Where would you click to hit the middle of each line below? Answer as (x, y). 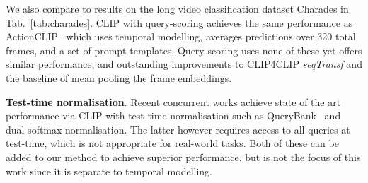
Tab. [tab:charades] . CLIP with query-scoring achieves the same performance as (179, 22)
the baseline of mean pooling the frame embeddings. (119, 77)
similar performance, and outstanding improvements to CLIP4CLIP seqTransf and (184, 64)
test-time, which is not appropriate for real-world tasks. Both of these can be (172, 143)
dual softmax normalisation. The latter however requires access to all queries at (178, 129)
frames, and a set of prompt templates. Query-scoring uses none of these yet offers (184, 50)
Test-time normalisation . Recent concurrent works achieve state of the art (173, 101)
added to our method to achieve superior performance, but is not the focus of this (183, 157)
